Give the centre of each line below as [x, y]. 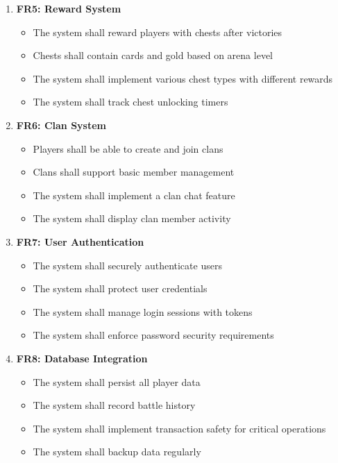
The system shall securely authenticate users [127, 265]
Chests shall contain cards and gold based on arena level [153, 55]
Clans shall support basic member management [134, 172]
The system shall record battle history [114, 405]
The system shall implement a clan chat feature [134, 195]
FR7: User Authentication [80, 241]
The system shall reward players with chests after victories [158, 32]
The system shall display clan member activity [132, 218]
